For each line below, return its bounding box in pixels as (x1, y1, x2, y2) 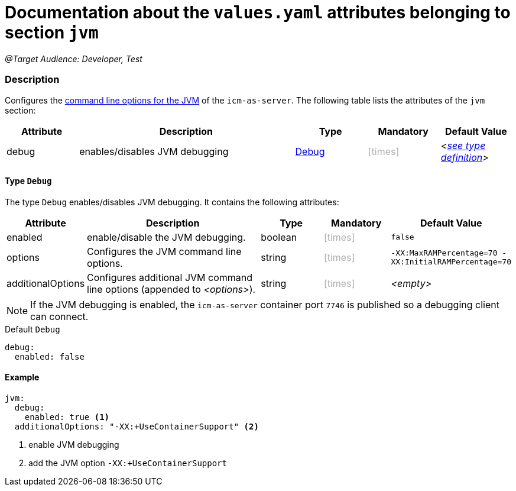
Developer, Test (82, 53, 142, 64)
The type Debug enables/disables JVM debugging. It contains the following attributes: (5, 196, 339, 207)
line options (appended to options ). (87, 283, 256, 295)
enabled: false (14, 351, 85, 361)
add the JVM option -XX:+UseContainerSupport (28, 457, 227, 468)
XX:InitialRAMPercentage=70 (391, 257, 511, 266)
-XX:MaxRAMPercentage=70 (391, 248, 498, 257)
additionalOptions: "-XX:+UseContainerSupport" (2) (14, 421, 259, 431)
